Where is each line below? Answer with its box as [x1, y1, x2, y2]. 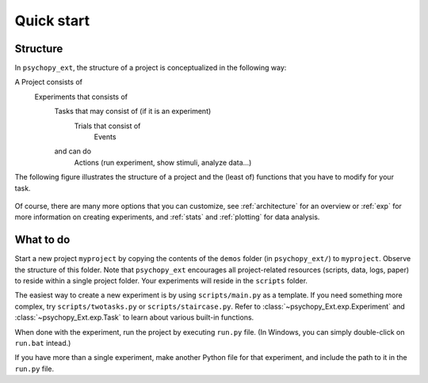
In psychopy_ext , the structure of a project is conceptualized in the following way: [14, 63, 287, 73]
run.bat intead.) [14, 339, 71, 347]
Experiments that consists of [34, 92, 128, 101]
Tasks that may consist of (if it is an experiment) [54, 107, 212, 116]
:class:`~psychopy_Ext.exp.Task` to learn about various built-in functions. [14, 313, 254, 322]
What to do [14, 233, 71, 247]
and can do [54, 146, 91, 156]
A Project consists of [14, 78, 83, 87]
